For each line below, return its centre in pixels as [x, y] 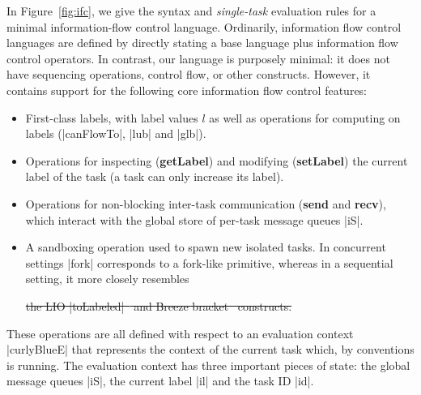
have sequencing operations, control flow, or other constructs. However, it [189, 74]
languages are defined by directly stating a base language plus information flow [202, 43]
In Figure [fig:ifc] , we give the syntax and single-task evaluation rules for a [191, 11]
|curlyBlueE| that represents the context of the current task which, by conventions [210, 349]
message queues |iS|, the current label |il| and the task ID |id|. [160, 381]
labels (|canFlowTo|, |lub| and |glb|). [116, 133]
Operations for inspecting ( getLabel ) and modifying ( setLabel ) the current [217, 160]
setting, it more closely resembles [107, 279]
